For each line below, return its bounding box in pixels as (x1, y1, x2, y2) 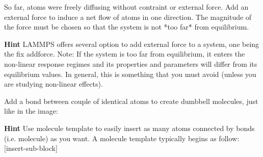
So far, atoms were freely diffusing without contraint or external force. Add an (4, 2, 249, 12)
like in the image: (4, 106, 58, 116)
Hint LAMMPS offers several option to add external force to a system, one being (4, 38, 259, 49)
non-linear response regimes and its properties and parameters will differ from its (4, 58, 257, 69)
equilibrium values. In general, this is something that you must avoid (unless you (4, 68, 256, 79)
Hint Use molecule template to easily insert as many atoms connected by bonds (4, 122, 255, 133)
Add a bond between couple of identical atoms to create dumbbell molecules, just (4, 95, 258, 106)
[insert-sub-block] (4, 143, 58, 153)
